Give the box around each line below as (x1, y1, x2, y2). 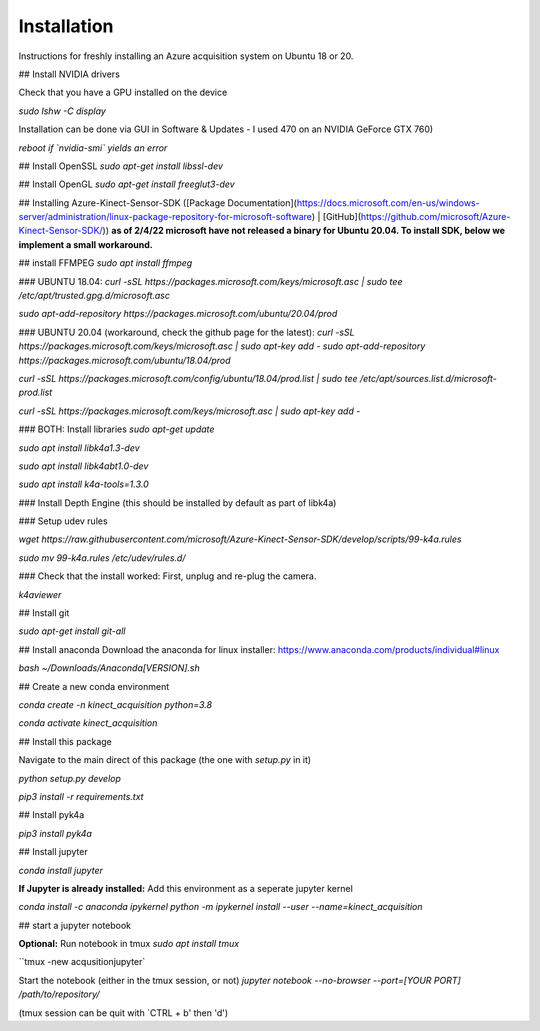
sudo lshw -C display (18, 105, 107, 117)
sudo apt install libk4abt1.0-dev (18, 460, 149, 472)
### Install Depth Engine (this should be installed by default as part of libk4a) (18, 496, 337, 509)
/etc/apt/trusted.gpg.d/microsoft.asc (18, 290, 170, 302)
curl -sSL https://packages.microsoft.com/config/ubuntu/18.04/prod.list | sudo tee (18, 372, 359, 384)
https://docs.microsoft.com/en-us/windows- (296, 196, 480, 209)
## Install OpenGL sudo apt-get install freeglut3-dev (18, 178, 235, 190)
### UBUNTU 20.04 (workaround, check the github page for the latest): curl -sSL (18, 326, 355, 338)
